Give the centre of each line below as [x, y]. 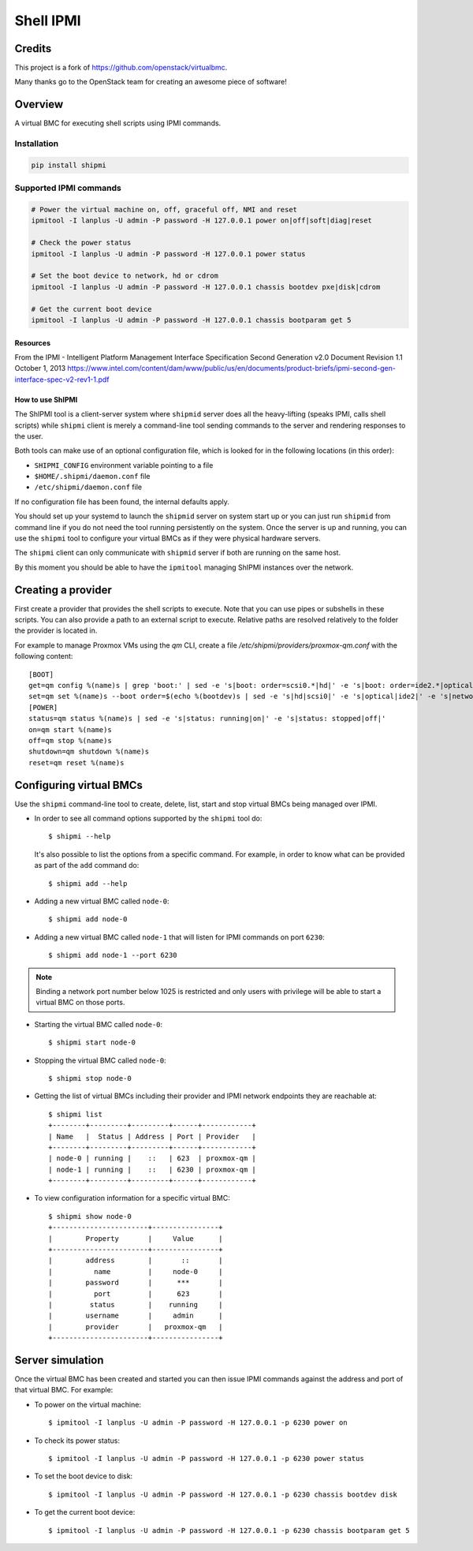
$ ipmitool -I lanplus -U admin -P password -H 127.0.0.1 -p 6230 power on [198, 1423]
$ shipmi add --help [88, 883]
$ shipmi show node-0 [90, 1216]
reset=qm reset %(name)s [76, 762]
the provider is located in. [56, 630]
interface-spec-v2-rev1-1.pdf [62, 379]
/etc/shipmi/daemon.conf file [88, 487]
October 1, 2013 [40, 368]
